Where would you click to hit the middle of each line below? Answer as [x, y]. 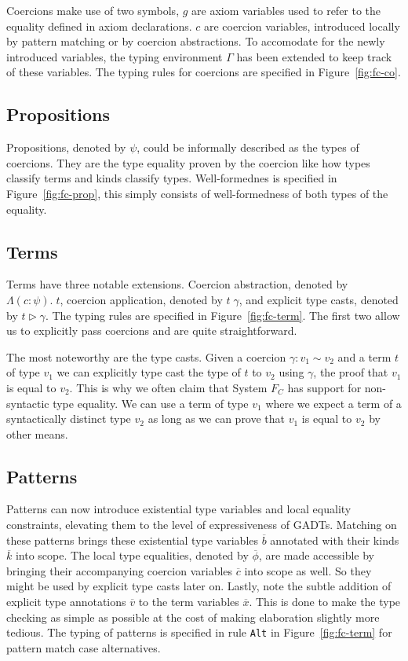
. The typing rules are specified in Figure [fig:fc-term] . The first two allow [222, 315]
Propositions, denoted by [66, 147]
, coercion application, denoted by [141, 299]
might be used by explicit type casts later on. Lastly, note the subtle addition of [199, 586]
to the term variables [189, 602]
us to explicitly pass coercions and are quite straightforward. [152, 330]
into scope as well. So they [308, 570]
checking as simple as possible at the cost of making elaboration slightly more [193, 617]
